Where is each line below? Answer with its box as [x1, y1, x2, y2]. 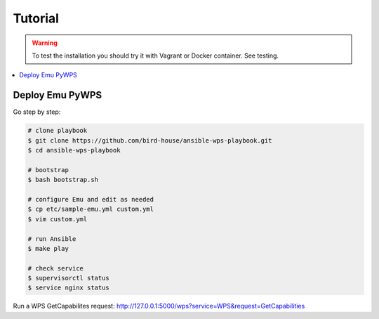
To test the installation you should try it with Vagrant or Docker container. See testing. [32, 51, 279, 60]
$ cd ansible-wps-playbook [27, 146, 121, 154]
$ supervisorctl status [27, 274, 110, 282]
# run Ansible [27, 235, 77, 242]
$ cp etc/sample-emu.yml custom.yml [27, 205, 154, 214]
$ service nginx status [27, 284, 110, 292]
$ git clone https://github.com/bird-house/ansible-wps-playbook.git [27, 136, 272, 144]
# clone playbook [27, 126, 88, 135]
